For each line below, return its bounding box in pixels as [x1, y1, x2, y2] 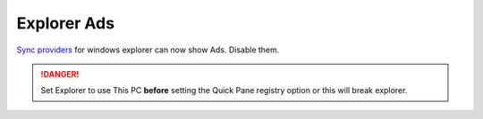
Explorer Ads [16, 13, 115, 33]
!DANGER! [40, 68, 80, 79]
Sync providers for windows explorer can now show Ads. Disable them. [16, 44, 280, 55]
